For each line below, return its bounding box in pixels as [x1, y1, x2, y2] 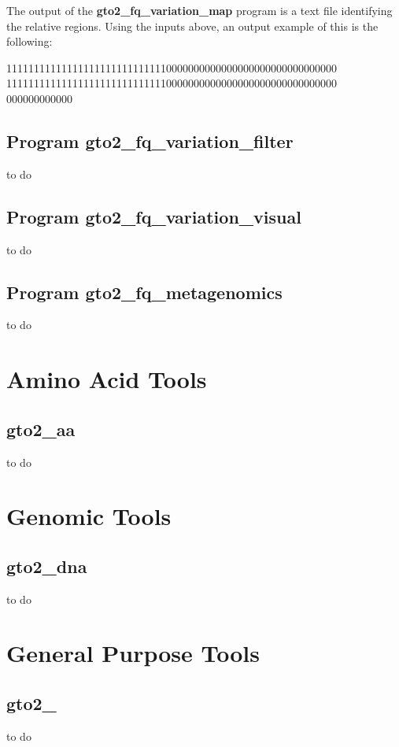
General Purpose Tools [6, 637, 260, 669]
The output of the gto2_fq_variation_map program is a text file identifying [6, 2, 393, 18]
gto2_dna [6, 553, 87, 578]
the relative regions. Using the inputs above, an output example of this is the [6, 17, 379, 34]
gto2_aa [6, 416, 76, 441]
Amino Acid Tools [6, 363, 207, 395]
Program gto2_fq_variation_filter [6, 128, 294, 153]
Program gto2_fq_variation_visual [6, 204, 301, 228]
